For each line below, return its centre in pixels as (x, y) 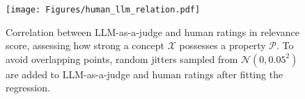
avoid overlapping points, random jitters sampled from (122, 58)
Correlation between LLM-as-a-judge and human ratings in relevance (152, 31)
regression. (28, 88)
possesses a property (222, 45)
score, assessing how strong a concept (85, 45)
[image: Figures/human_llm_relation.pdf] (103, 10)
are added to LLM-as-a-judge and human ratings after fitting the (144, 74)
